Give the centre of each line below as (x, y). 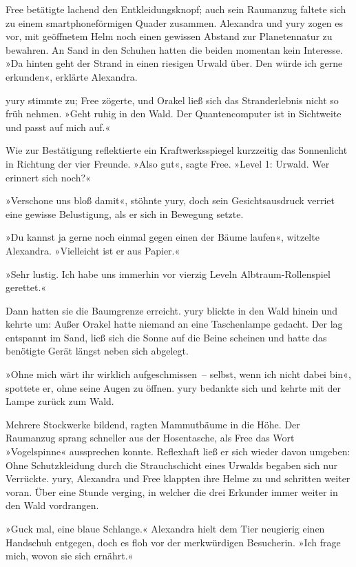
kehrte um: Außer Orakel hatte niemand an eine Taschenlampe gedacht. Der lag (174, 324)
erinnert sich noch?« (48, 177)
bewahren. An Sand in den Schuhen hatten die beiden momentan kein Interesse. (174, 49)
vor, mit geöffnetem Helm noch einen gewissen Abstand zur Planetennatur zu (169, 36)
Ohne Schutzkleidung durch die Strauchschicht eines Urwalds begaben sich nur (171, 465)
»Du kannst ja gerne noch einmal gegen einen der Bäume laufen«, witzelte (163, 237)
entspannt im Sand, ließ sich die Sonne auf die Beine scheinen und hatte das (166, 337)
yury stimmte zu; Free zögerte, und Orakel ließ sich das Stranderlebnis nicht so (172, 100)
